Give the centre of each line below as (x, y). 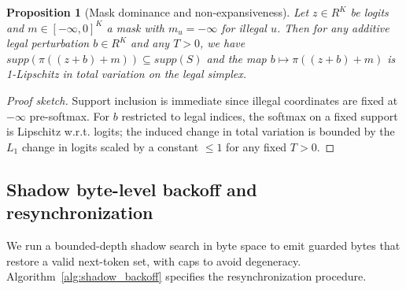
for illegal (244, 27)
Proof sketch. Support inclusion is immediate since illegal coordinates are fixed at (202, 100)
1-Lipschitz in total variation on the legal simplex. (126, 74)
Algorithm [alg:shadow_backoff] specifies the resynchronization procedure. (186, 276)
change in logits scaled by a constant (110, 146)
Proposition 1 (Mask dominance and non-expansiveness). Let (158, 12)
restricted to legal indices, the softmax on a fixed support (260, 115)
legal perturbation (48, 43)
